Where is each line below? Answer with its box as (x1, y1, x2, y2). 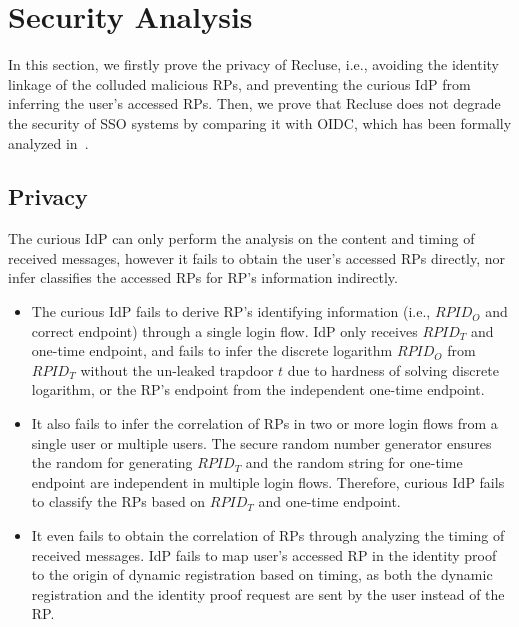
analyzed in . (8, 132, 89, 153)
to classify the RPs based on (31, 491, 206, 512)
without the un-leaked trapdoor (80, 359, 274, 380)
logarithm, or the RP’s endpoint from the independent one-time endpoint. (31, 379, 485, 400)
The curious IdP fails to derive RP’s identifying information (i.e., (31, 301, 431, 322)
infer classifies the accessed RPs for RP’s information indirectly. (8, 267, 398, 288)
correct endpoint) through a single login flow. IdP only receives (31, 320, 418, 341)
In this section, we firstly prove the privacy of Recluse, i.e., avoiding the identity (8, 54, 499, 75)
